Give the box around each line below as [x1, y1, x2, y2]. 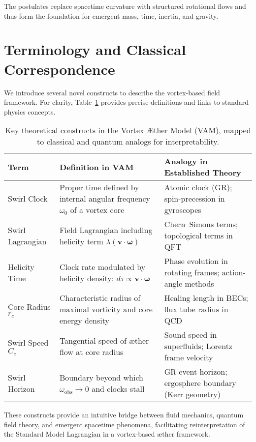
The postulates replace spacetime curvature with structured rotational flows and [4, 1, 246, 11]
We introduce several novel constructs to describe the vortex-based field [4, 87, 220, 97]
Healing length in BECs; [164, 292, 249, 304]
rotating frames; [164, 266, 220, 278]
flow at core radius [59, 346, 124, 357]
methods [185, 278, 214, 290]
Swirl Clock [8, 193, 48, 205]
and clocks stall [92, 383, 145, 394]
